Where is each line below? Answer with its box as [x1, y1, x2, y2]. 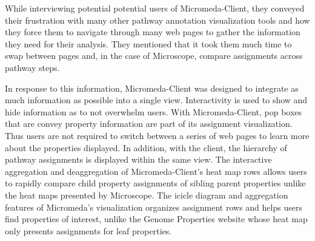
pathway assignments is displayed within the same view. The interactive [5, 153, 272, 166]
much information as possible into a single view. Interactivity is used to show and [5, 93, 308, 106]
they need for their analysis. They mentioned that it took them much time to [5, 37, 292, 50]
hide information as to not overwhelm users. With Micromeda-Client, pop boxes [5, 105, 302, 118]
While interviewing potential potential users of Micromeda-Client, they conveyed [5, 2, 305, 14]
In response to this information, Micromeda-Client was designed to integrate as [5, 81, 299, 94]
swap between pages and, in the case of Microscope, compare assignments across [5, 49, 303, 62]
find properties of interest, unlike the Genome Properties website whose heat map [5, 212, 308, 225]
